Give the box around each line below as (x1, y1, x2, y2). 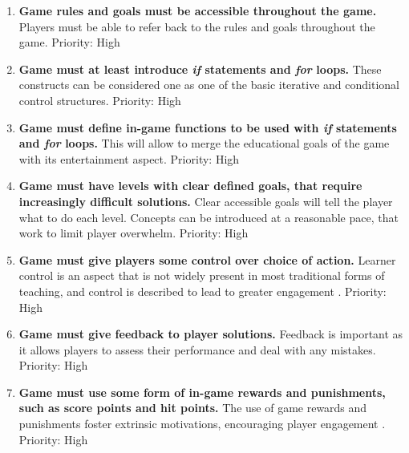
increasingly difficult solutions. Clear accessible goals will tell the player (18, 192, 393, 209)
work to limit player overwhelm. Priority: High (18, 224, 249, 241)
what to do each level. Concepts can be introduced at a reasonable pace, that (18, 208, 399, 225)
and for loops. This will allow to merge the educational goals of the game (18, 135, 390, 152)
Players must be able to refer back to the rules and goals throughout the (18, 18, 375, 34)
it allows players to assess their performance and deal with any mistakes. (18, 341, 376, 358)
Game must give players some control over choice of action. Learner (18, 251, 396, 268)
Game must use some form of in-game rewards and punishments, (18, 383, 386, 400)
